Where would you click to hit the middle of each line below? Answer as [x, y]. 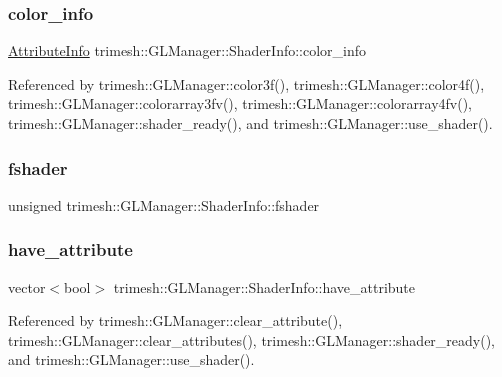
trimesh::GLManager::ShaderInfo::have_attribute [264, 286]
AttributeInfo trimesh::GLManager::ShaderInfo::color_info [187, 50]
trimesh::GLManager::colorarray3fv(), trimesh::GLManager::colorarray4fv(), [240, 103]
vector [27, 286]
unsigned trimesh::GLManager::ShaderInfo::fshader [164, 204]
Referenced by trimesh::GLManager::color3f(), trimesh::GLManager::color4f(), [246, 83]
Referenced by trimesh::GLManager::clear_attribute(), [175, 320]
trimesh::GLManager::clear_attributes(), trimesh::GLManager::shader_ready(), [252, 339]
